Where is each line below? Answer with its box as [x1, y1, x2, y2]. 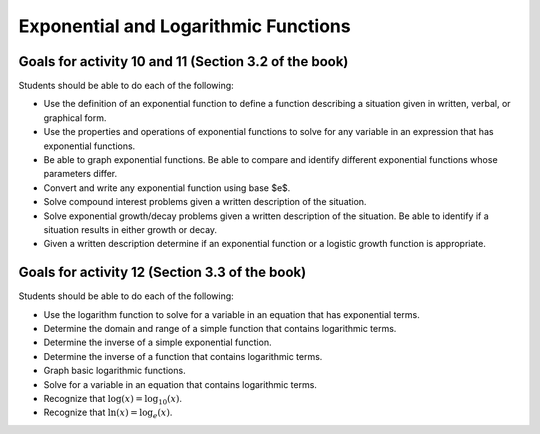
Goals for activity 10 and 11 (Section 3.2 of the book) [18, 53, 349, 70]
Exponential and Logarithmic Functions [18, 15, 351, 37]
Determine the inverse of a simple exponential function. [43, 336, 272, 349]
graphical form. [43, 111, 107, 124]
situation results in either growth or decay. [43, 223, 218, 235]
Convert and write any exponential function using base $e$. [43, 181, 291, 194]
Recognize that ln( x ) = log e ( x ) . [43, 406, 173, 421]
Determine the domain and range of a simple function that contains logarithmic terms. [43, 323, 397, 335]
